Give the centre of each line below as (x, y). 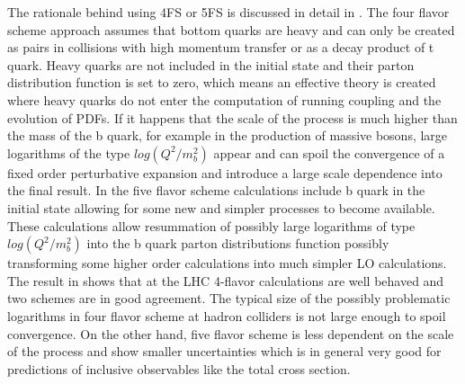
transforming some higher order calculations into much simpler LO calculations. (227, 263)
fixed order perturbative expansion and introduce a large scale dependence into (225, 172)
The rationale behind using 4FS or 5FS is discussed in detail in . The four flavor (228, 12)
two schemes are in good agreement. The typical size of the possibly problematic (229, 298)
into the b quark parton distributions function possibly (238, 243)
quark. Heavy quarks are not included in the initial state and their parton (211, 64)
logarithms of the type (69, 152)
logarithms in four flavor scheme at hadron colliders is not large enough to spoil (227, 315)
